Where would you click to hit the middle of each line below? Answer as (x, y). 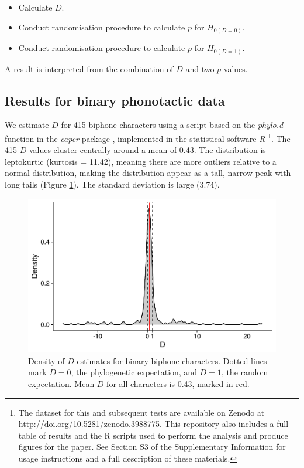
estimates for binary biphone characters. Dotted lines (172, 360)
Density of (46, 360)
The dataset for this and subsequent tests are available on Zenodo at (141, 412)
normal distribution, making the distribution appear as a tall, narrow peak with (148, 173)
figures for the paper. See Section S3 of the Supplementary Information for (152, 447)
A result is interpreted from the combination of (89, 68)
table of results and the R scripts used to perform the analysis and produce (153, 435)
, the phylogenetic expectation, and (134, 372)
